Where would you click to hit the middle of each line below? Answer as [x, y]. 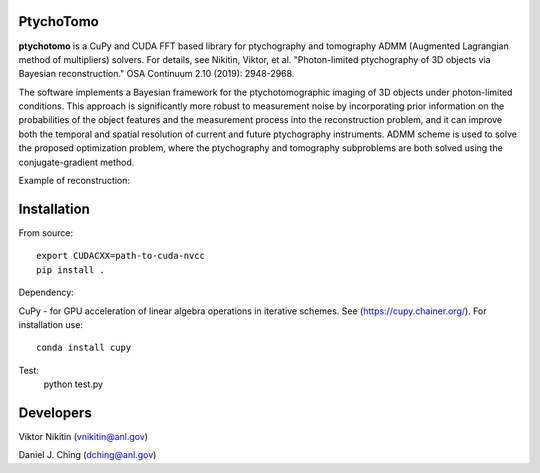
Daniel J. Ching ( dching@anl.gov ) [87, 455]
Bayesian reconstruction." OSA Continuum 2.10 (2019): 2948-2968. [156, 74]
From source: [46, 232]
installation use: [51, 324]
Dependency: [46, 292]
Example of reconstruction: [74, 181]
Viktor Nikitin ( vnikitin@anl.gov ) [83, 436]
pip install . [70, 269]
